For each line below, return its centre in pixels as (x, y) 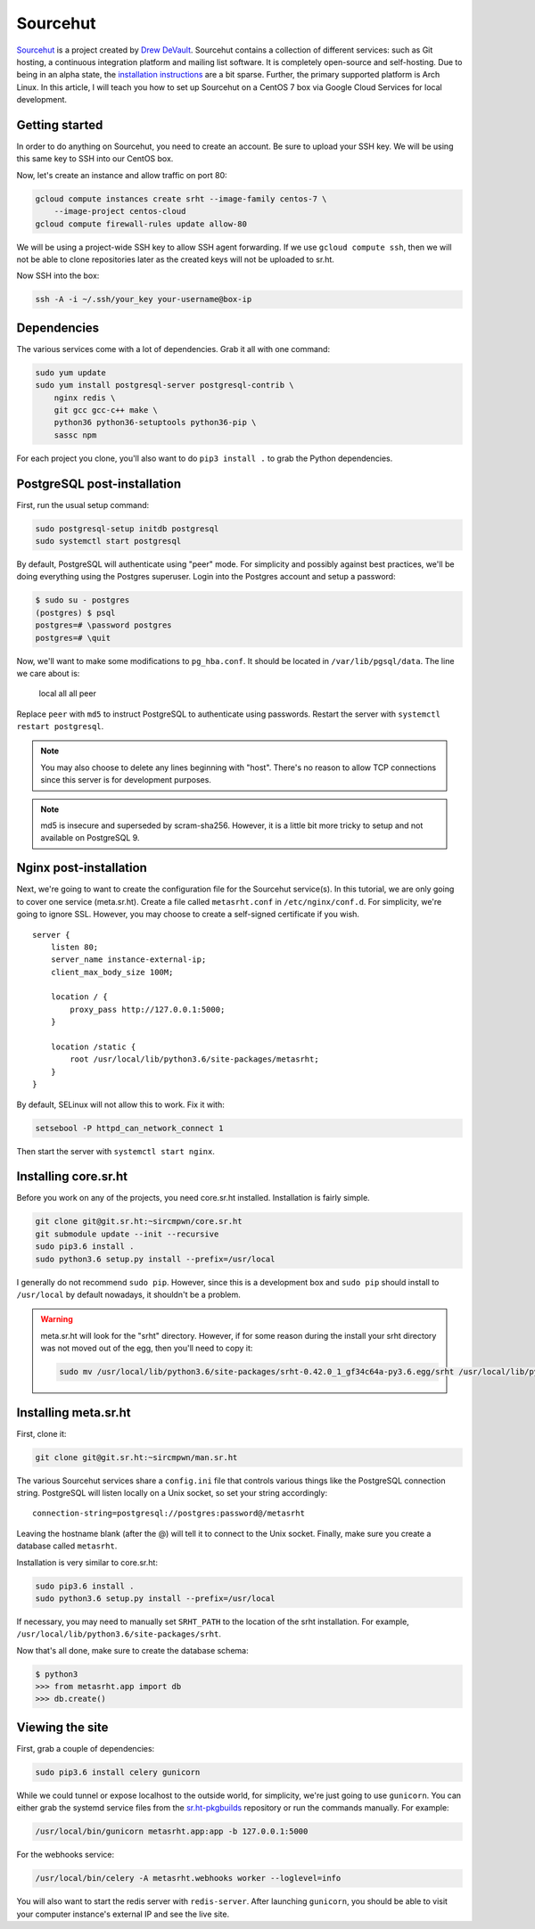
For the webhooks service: (66, 1855)
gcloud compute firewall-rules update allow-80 (141, 224)
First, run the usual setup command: (83, 505)
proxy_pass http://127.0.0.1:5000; (148, 1009)
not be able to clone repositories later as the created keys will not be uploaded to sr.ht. (175, 259)
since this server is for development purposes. (126, 780)
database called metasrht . (67, 1546)
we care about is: (48, 673)
